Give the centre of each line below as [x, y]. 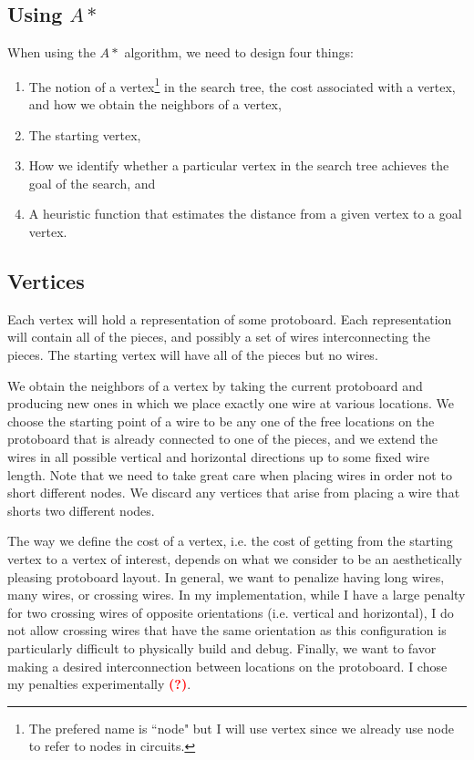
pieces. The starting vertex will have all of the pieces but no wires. [193, 354]
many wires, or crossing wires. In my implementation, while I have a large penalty [237, 595]
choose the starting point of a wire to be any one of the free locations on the [221, 421]
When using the [52, 52]
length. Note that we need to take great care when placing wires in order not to [230, 474]
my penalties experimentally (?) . [99, 684]
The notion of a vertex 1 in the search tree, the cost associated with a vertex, [242, 85]
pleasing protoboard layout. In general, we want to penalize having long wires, [226, 576]
